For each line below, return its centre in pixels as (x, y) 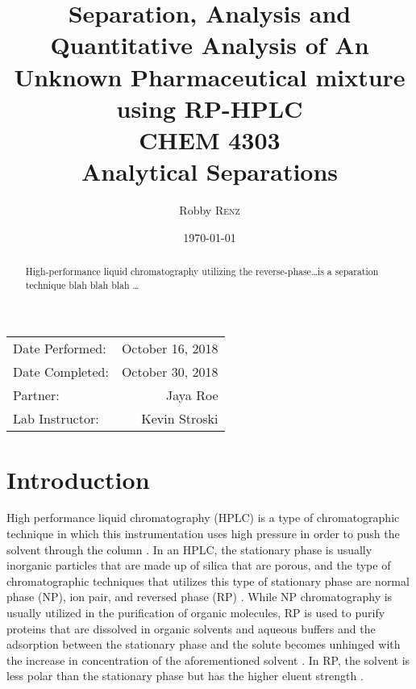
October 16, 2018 (170, 349)
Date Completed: (61, 372)
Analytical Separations (210, 171)
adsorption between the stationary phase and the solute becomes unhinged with (204, 644)
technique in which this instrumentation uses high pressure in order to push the (203, 534)
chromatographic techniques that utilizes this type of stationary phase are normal (208, 580)
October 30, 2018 (170, 372)
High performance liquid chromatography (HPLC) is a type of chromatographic (203, 518)
